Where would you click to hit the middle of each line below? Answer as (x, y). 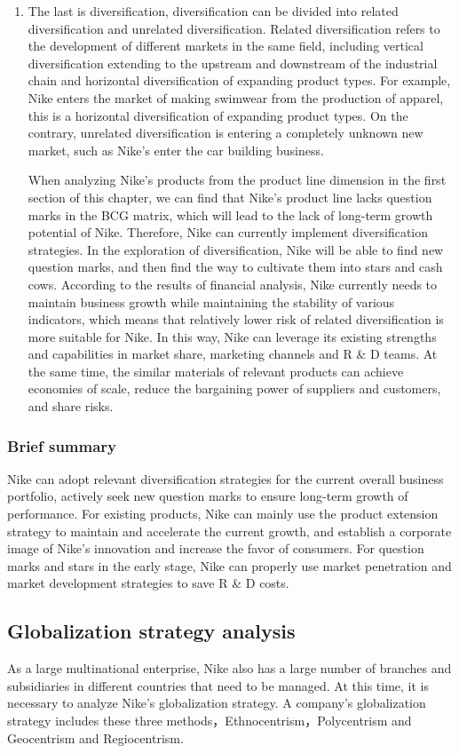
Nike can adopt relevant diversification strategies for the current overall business (226, 478)
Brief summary (62, 445)
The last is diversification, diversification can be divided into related (213, 11)
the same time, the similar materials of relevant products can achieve (216, 371)
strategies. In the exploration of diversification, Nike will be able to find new (236, 249)
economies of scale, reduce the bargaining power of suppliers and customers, (234, 388)
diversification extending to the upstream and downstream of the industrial (233, 63)
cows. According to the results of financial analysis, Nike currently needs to (233, 284)
